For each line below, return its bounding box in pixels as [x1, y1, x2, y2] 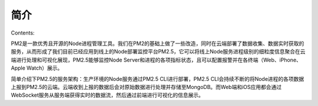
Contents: [11, 29, 35, 36]
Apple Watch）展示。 [11, 64, 63, 71]
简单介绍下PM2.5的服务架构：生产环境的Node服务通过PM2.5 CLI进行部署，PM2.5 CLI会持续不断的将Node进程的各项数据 [11, 75, 304, 82]
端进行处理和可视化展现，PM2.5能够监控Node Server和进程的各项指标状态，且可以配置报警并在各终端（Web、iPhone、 [11, 56, 302, 63]
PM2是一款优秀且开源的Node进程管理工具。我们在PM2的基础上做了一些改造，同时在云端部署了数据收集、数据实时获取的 [11, 40, 304, 47]
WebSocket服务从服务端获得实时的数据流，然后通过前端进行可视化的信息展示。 [11, 91, 204, 99]
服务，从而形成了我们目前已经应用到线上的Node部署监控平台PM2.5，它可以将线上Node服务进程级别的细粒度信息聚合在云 [11, 48, 306, 55]
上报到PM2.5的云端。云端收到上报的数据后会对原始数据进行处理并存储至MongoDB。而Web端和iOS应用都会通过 [11, 83, 282, 90]
